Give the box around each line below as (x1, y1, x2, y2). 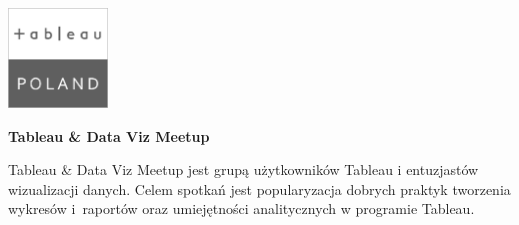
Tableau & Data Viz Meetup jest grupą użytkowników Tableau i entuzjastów (8, 159, 479, 180)
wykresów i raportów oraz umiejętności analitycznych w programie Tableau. (8, 198, 475, 219)
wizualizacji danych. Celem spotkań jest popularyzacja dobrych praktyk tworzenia (8, 178, 511, 199)
